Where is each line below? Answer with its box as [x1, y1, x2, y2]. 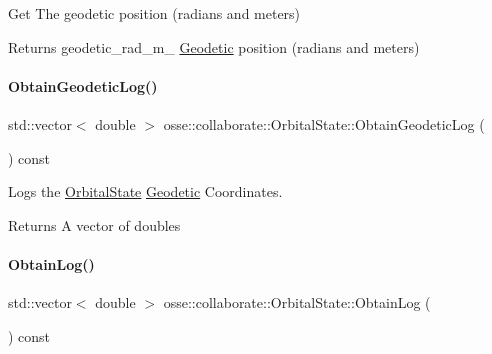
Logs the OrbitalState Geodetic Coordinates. [8, 181, 283, 202]
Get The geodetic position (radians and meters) [8, 3, 301, 23]
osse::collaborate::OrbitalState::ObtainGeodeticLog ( [163, 113, 485, 134]
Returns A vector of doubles [8, 214, 181, 235]
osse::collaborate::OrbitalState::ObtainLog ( [163, 292, 431, 313]
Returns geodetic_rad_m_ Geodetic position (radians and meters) [8, 36, 420, 57]
